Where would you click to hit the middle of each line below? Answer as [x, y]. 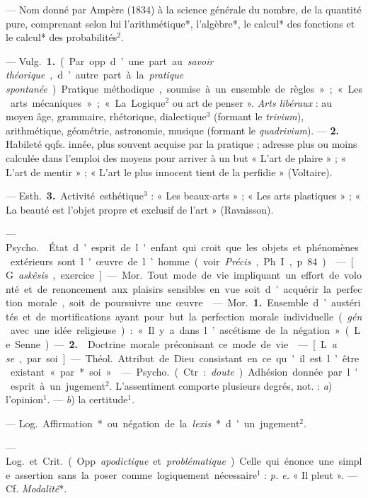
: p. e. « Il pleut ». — [311, 474]
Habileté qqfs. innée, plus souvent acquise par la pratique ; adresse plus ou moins [182, 144]
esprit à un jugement [58, 385]
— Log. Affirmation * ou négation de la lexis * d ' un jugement [153, 423]
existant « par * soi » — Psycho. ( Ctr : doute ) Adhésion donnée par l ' [184, 372]
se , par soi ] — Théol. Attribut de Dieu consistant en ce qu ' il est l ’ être [183, 358]
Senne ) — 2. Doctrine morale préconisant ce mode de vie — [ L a [176, 344]
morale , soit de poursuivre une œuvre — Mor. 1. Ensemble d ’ [177, 302]
